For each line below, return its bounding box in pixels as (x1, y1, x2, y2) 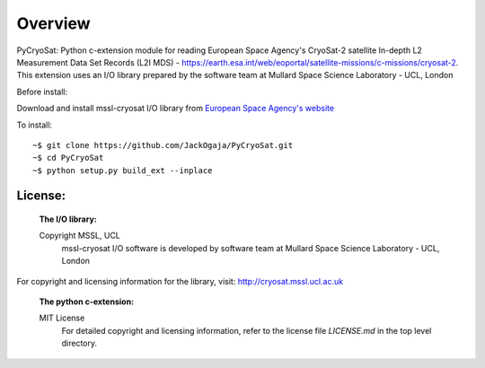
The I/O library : (39, 214, 98, 224)
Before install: (16, 86, 68, 97)
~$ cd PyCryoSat (32, 153, 104, 163)
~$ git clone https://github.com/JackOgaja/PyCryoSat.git (32, 140, 294, 150)
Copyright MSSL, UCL (39, 230, 121, 241)
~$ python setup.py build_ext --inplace (32, 165, 213, 175)
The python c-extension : (39, 296, 135, 307)
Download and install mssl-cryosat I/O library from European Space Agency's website (16, 103, 335, 114)
